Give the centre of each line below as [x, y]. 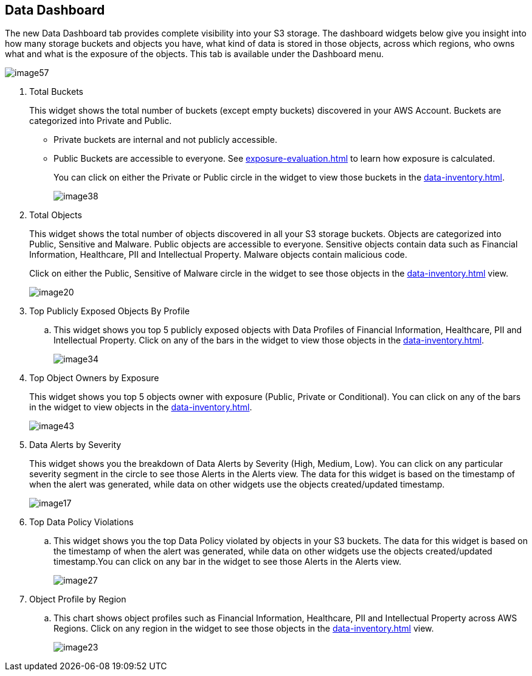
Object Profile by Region [78, 599]
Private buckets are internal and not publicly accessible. [165, 140]
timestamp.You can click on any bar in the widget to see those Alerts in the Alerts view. [227, 562]
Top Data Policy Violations [81, 522]
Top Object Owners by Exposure [94, 378]
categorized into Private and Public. [101, 121]
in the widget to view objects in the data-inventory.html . [141, 407]
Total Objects [56, 215]
